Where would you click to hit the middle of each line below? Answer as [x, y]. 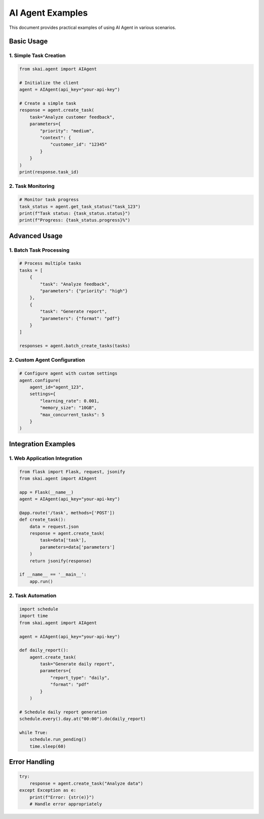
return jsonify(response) [61, 561]
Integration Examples [42, 444]
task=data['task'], [63, 540]
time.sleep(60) [48, 746]
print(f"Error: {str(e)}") [62, 797]
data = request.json [54, 526]
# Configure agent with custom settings [68, 373]
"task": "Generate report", [74, 312]
